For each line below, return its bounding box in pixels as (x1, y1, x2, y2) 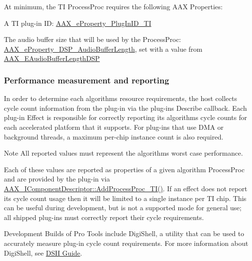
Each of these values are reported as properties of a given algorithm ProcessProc (4, 164, 245, 174)
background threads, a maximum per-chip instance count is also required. (4, 131, 224, 141)
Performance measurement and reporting (4, 74, 169, 86)
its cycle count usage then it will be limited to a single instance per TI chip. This (4, 193, 247, 203)
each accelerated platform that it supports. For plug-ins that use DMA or (4, 121, 224, 132)
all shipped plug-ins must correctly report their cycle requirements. (4, 212, 204, 222)
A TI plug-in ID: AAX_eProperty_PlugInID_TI (4, 18, 152, 28)
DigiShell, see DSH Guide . (4, 247, 82, 258)
